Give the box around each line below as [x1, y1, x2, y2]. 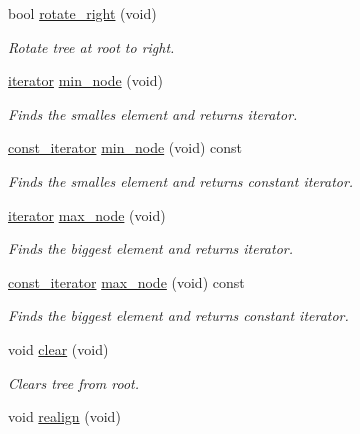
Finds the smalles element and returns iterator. [8, 103, 298, 124]
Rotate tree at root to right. [8, 36, 175, 57]
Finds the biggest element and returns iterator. [8, 238, 294, 259]
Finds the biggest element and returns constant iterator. [8, 305, 349, 326]
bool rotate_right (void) [8, 3, 157, 23]
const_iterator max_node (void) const [8, 271, 245, 292]
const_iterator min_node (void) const [8, 137, 242, 158]
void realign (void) [8, 406, 121, 427]
